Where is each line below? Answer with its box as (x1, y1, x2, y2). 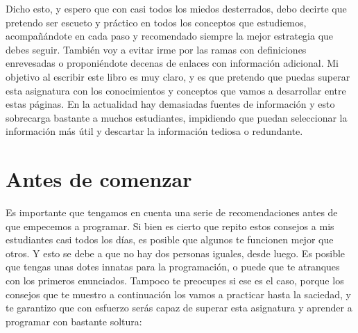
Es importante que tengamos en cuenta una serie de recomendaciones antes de (6, 205, 338, 220)
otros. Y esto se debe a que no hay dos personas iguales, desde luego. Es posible (6, 245, 346, 260)
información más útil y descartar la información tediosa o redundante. (6, 124, 303, 138)
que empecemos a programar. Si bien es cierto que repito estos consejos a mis (6, 218, 334, 233)
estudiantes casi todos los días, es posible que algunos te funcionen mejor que (6, 232, 334, 247)
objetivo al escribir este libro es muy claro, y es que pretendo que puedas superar (6, 69, 350, 83)
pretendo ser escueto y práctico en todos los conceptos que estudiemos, (6, 15, 307, 29)
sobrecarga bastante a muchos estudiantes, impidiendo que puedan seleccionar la (6, 110, 348, 124)
